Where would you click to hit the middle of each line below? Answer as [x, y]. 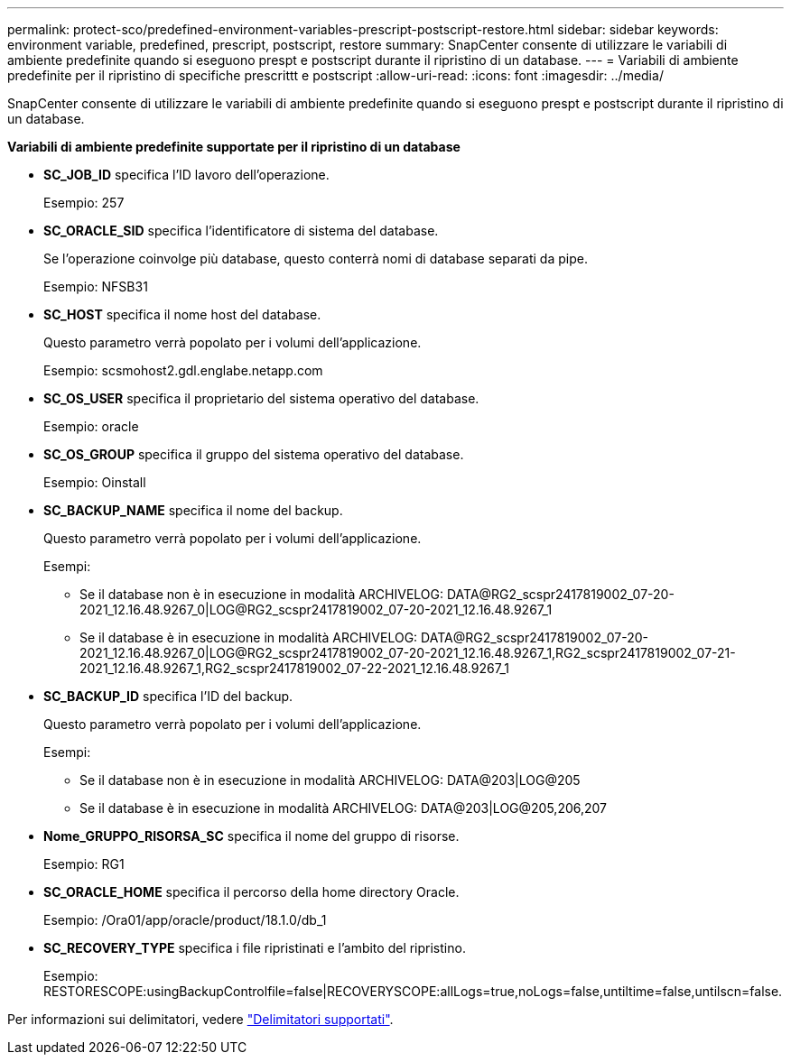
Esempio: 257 [84, 203]
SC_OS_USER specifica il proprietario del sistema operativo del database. [261, 398]
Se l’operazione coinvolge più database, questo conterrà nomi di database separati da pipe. [316, 259]
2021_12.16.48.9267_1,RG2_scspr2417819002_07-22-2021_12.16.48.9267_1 [294, 668]
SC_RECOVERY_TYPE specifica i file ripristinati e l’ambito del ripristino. [255, 948]
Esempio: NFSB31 [96, 286]
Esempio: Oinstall [95, 482]
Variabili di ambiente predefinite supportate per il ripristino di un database [234, 147]
